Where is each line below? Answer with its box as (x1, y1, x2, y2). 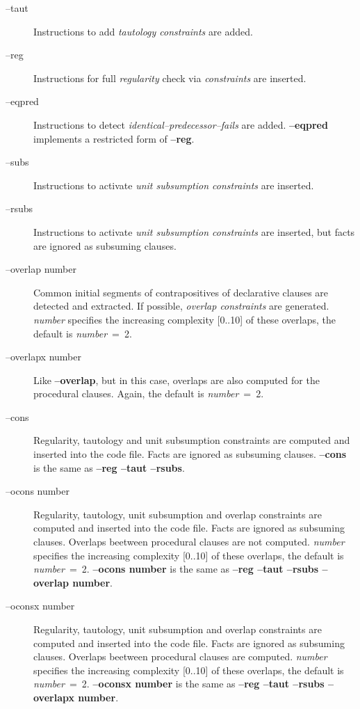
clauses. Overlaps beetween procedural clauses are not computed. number (33, 534, 345, 549)
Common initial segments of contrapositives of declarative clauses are (33, 285, 329, 299)
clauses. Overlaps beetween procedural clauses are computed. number (33, 649, 327, 664)
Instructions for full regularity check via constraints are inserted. (33, 70, 306, 85)
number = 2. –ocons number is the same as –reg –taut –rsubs (33, 561, 319, 576)
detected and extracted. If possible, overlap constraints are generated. (33, 298, 329, 313)
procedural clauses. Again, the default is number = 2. (33, 386, 264, 401)
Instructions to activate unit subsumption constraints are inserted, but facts (33, 224, 355, 239)
